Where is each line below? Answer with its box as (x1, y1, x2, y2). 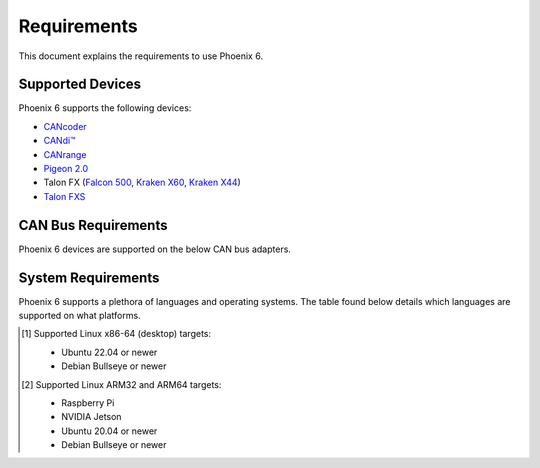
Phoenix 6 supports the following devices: (18, 102, 192, 114)
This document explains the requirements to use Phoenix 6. (18, 50, 264, 62)
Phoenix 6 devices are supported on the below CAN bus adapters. (18, 243, 292, 255)
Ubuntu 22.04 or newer (61, 346, 158, 358)
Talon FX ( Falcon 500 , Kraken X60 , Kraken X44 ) (43, 176, 242, 189)
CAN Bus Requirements (18, 216, 168, 234)
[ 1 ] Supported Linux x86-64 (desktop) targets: (21, 328, 212, 340)
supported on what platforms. (18, 310, 141, 321)
